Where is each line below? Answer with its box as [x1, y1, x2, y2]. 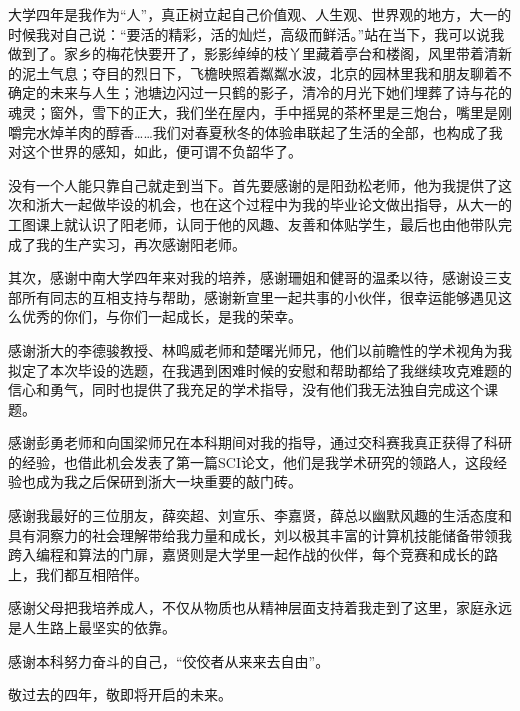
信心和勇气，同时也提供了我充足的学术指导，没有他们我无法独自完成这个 [8, 379, 484, 400]
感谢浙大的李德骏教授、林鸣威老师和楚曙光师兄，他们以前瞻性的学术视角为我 [8, 339, 512, 360]
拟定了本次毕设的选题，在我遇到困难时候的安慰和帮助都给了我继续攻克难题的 [8, 359, 512, 380]
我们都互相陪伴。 [35, 563, 148, 584]
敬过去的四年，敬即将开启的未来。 [8, 684, 232, 705]
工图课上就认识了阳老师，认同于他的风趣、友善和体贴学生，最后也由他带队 [8, 213, 498, 234]
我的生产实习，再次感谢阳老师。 [35, 233, 246, 254]
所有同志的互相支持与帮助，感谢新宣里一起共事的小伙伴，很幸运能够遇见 [21, 286, 498, 307]
